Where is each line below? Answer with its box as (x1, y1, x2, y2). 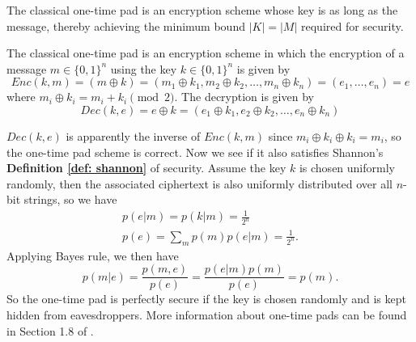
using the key (110, 60, 177, 77)
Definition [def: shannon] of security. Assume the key (6, 159, 287, 176)
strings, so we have (23, 191, 117, 208)
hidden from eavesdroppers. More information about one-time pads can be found (6, 306, 407, 323)
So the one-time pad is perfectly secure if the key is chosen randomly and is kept (6, 290, 406, 307)
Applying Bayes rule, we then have (6, 247, 179, 264)
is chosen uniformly (299, 159, 395, 176)
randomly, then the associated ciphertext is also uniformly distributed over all (6, 175, 393, 192)
